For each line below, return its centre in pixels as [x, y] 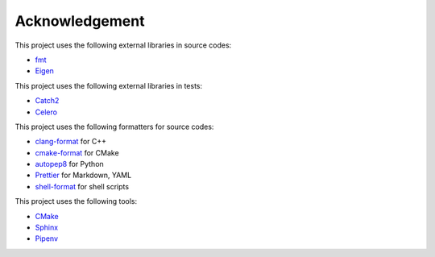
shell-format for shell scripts [82, 186]
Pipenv [47, 238]
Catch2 [47, 101]
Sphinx [47, 228]
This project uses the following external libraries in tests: [109, 85]
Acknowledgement [80, 21]
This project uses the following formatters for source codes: [114, 126]
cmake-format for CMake [77, 152]
